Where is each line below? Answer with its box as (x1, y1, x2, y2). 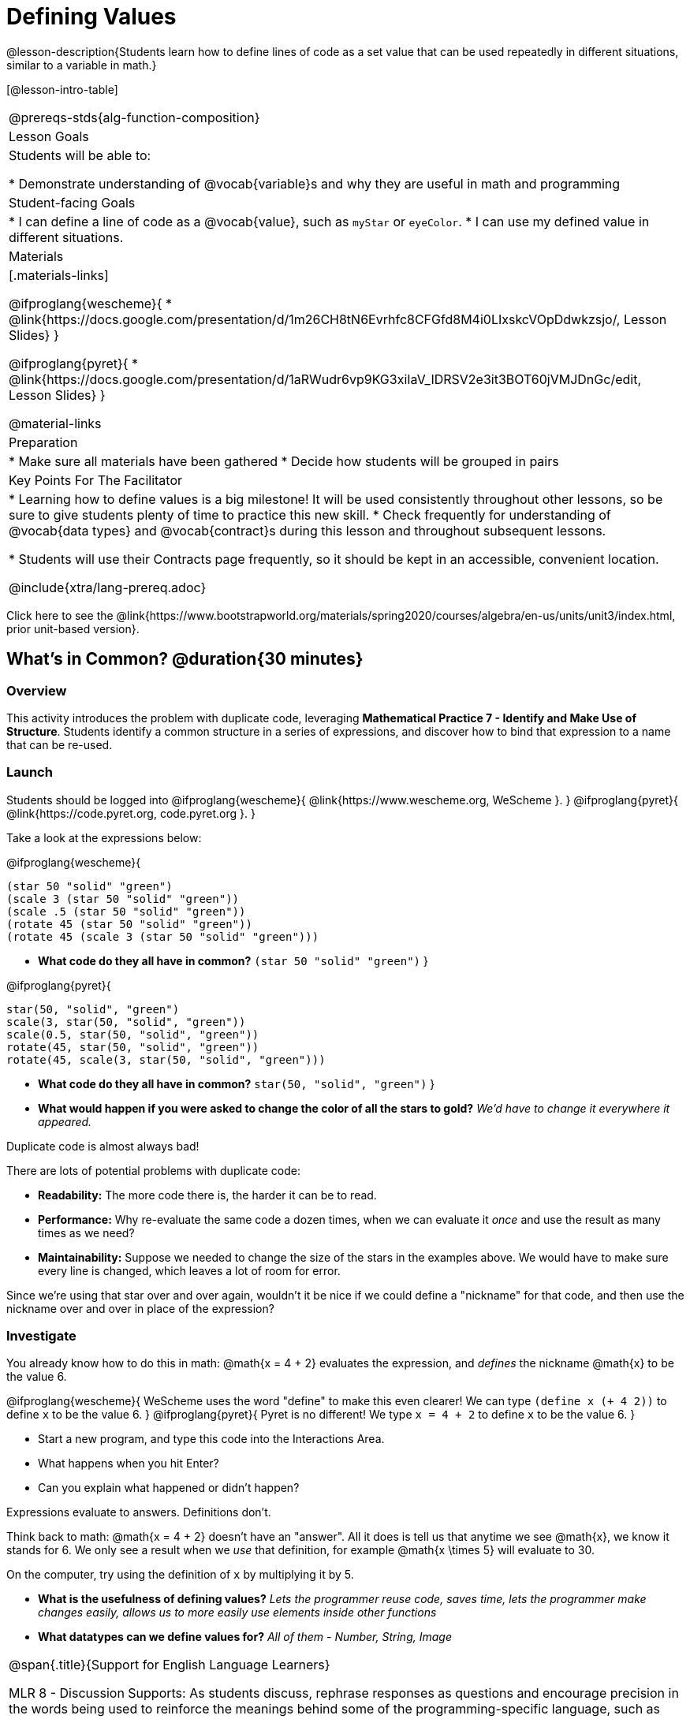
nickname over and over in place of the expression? (6, 1301, 274, 1315)
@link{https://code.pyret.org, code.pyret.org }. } (6, 806, 255, 820)
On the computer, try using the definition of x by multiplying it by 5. (6, 1568, 354, 1582)
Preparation (9, 434, 78, 450)
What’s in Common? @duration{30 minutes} (6, 649, 364, 669)
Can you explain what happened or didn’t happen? (38, 1481, 300, 1495)
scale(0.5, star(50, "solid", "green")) (6, 1027, 259, 1041)
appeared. (38, 1114, 92, 1128)
